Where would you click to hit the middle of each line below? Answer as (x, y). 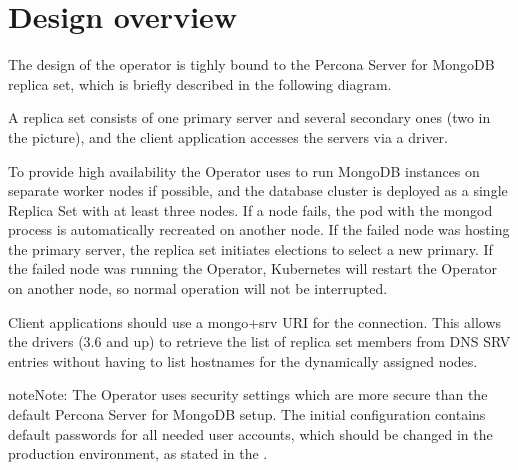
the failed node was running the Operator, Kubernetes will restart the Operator (253, 268)
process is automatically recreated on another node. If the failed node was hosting (259, 229)
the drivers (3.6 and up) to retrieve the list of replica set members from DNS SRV (259, 341)
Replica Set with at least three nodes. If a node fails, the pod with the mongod (250, 209)
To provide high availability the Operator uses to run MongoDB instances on (244, 170)
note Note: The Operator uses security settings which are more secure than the (248, 394)
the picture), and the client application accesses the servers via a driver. (228, 136)
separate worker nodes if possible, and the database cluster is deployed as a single (258, 190)
